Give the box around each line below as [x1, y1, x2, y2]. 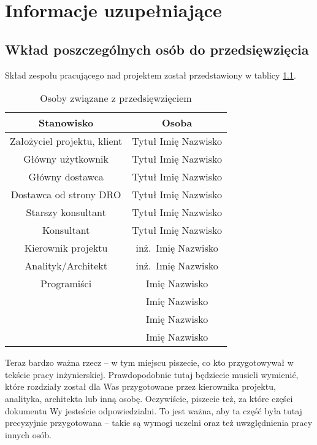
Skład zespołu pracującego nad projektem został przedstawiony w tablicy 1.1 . [5, 68, 296, 81]
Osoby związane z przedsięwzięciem [40, 91, 192, 106]
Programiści [40, 276, 92, 291]
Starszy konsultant [26, 205, 106, 220]
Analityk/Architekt [25, 258, 107, 273]
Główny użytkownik [23, 152, 109, 166]
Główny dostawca [28, 169, 104, 184]
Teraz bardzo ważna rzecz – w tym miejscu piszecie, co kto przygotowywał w [5, 356, 294, 369]
